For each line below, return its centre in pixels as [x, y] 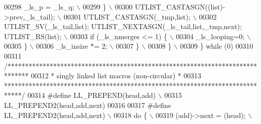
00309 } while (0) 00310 [217, 46]
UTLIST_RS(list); [33, 36]
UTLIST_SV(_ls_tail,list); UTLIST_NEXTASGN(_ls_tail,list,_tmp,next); [123, 26]
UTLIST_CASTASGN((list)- [180, 7]
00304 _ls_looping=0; [210, 36]
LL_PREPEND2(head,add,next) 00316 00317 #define [88, 105]
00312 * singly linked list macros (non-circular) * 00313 [116, 76]
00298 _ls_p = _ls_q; [39, 7]
